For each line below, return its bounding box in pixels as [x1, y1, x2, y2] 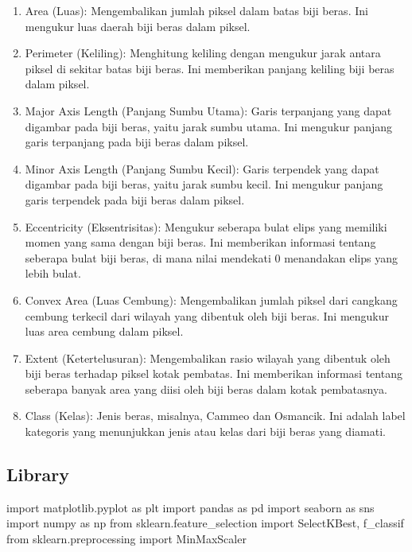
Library [6, 462, 70, 487]
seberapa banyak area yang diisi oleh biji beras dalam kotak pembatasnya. [25, 380, 387, 397]
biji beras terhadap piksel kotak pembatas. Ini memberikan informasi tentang [25, 365, 402, 382]
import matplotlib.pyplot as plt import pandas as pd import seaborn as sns [6, 499, 375, 515]
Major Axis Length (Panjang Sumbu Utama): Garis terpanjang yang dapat [25, 102, 392, 119]
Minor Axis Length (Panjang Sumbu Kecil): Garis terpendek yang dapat [25, 160, 379, 177]
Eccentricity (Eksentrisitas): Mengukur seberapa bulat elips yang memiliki [25, 218, 387, 235]
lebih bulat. [25, 265, 81, 282]
